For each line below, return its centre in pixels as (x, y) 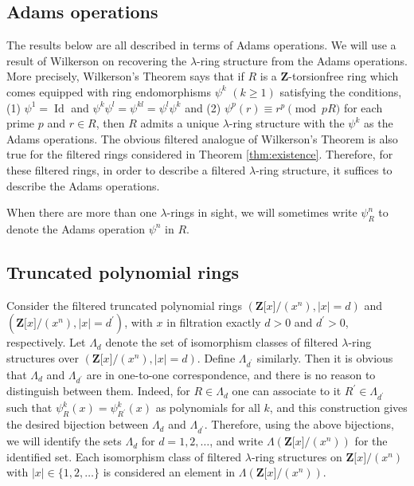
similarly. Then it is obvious (325, 357)
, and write (236, 441)
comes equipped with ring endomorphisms (109, 91)
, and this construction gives (338, 408)
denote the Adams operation (76, 228)
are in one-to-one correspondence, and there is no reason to (231, 374)
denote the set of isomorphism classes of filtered (222, 342)
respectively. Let (46, 342)
